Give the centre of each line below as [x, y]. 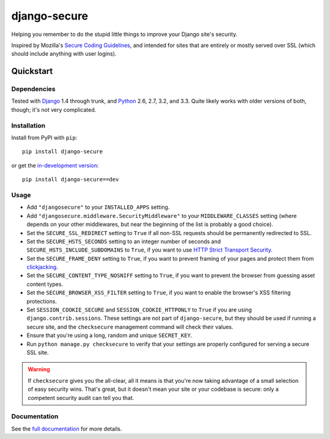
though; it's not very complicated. [54, 109]
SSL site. [38, 352]
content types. [45, 284]
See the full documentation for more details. [67, 429]
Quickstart [32, 71]
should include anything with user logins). [64, 54]
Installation [28, 125]
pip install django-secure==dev [71, 180]
